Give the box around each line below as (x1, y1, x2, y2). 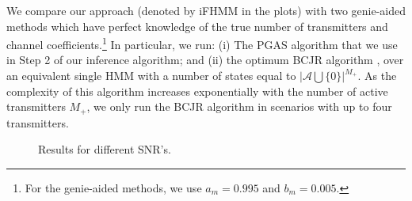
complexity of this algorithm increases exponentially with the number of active (6, 82, 388, 99)
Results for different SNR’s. (38, 141, 171, 157)
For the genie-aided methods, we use (25, 179, 202, 195)
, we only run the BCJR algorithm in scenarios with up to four (86, 98, 392, 115)
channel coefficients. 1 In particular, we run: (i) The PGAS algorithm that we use (6, 34, 398, 52)
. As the (357, 67, 397, 84)
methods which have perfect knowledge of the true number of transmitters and (6, 17, 388, 34)
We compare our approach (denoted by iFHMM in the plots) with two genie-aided (6, 2, 406, 18)
